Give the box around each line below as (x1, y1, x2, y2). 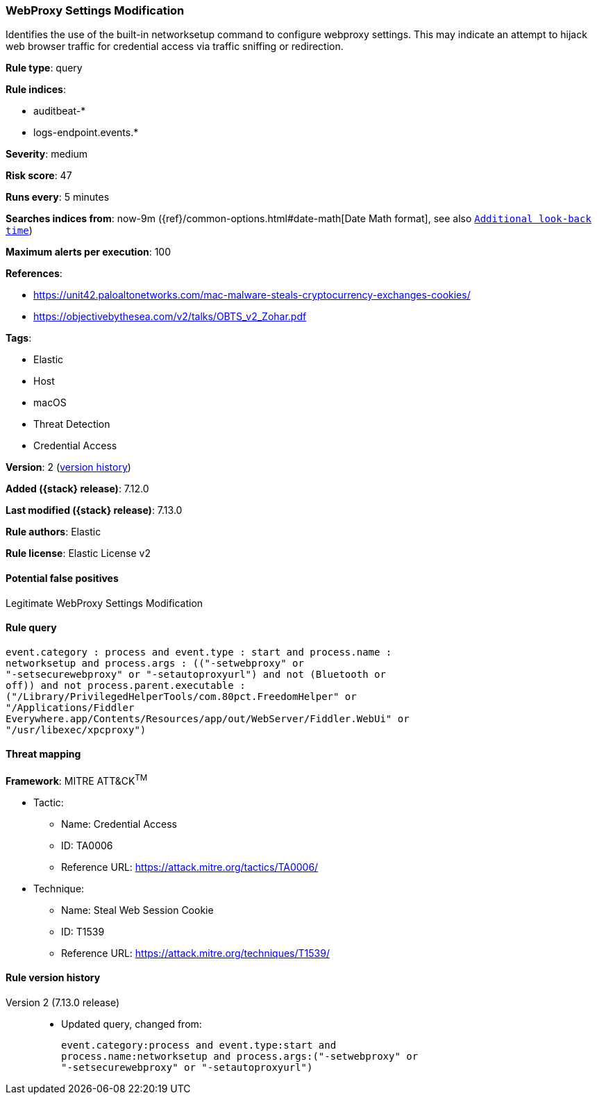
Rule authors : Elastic (6, 526, 101, 538)
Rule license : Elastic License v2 (6, 547, 151, 560)
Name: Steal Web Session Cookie (61, 903, 214, 916)
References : (6, 267, 62, 280)
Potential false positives (6, 572, 119, 584)
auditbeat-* (33, 105, 86, 117)
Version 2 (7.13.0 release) (6, 996, 120, 1008)
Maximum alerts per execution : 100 (6, 246, 171, 258)
